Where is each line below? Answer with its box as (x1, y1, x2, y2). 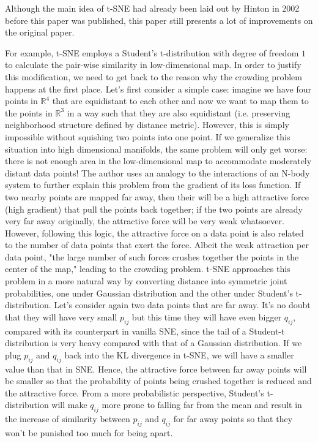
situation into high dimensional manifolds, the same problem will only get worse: (5, 142, 308, 155)
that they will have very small (5, 310, 117, 323)
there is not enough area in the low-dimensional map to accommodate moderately (5, 154, 312, 167)
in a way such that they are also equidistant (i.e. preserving (67, 106, 290, 119)
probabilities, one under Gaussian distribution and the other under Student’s (5, 286, 293, 299)
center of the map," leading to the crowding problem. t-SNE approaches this (5, 262, 290, 275)
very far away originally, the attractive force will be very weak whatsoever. (5, 214, 284, 227)
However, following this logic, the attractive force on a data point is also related (5, 226, 304, 239)
